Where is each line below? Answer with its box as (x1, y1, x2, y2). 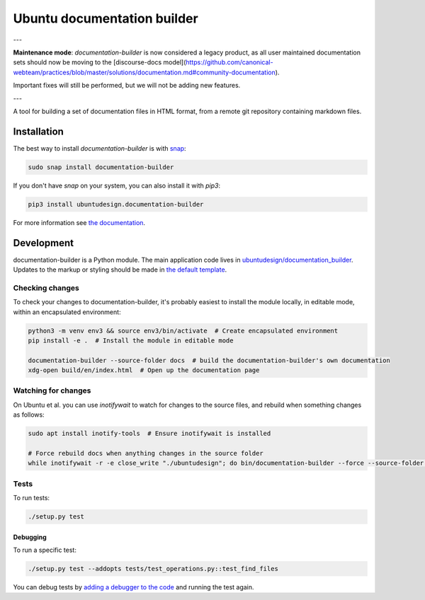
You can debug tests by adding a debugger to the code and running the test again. (13, 583, 254, 592)
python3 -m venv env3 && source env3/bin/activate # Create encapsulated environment (28, 326, 339, 335)
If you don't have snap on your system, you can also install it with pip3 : (13, 181, 221, 190)
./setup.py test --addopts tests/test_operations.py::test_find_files (28, 565, 279, 573)
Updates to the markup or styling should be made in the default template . (13, 265, 227, 274)
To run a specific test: (13, 546, 77, 555)
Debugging (13, 533, 47, 541)
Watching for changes (13, 386, 91, 396)
